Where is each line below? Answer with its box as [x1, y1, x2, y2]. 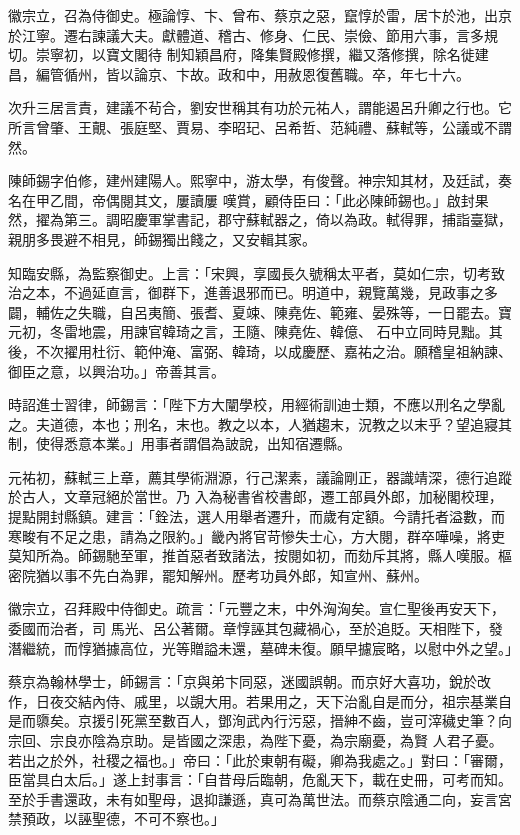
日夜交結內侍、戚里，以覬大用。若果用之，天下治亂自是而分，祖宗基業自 [35, 690, 512, 711]
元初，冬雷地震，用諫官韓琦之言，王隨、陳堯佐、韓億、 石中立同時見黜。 [8, 321, 489, 342]
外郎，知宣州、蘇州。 [287, 564, 428, 585]
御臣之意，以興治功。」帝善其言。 [8, 360, 225, 381]
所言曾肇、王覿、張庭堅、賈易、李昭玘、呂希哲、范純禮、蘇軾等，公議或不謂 [8, 116, 512, 137]
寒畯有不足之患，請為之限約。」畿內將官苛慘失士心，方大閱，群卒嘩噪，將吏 [8, 525, 505, 546]
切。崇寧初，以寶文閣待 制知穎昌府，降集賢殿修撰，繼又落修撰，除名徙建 [8, 44, 489, 65]
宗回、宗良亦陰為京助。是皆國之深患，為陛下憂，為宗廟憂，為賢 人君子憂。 [8, 730, 503, 750]
